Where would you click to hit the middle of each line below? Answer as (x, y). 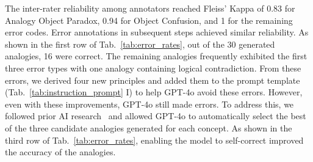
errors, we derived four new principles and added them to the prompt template (153, 80)
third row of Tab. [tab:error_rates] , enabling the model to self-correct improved (154, 140)
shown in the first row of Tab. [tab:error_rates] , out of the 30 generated (140, 44)
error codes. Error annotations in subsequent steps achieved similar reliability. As (157, 32)
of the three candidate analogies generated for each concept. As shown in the (149, 127)
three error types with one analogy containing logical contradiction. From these (153, 68)
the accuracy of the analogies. (60, 152)
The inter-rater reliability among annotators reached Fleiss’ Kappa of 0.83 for (150, 8)
